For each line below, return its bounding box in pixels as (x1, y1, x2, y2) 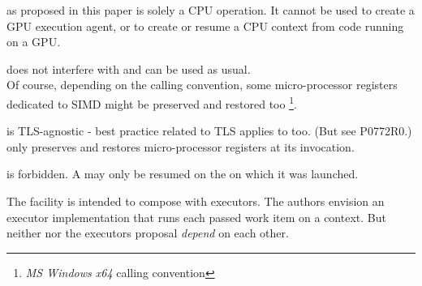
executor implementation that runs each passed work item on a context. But (6, 208, 386, 225)
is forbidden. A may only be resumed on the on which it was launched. (6, 165, 359, 182)
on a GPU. (6, 33, 61, 50)
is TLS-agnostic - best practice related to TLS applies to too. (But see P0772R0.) (6, 122, 412, 139)
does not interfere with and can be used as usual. (6, 60, 251, 77)
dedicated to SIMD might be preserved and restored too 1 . (6, 92, 297, 112)
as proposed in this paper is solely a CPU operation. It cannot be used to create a (6, 2, 415, 18)
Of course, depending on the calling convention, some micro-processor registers (6, 76, 398, 93)
